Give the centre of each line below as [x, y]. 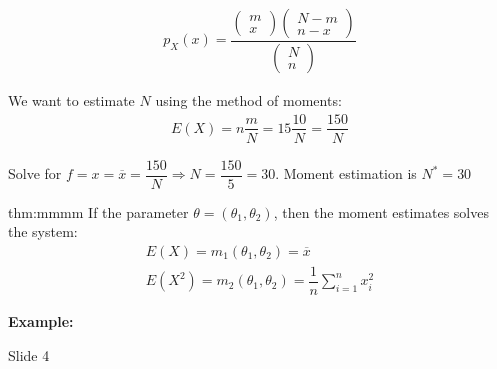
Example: [41, 320]
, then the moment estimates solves [381, 211]
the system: [43, 231]
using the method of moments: [248, 99]
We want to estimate [71, 99]
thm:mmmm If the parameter [98, 211]
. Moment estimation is [346, 173]
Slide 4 [29, 354]
